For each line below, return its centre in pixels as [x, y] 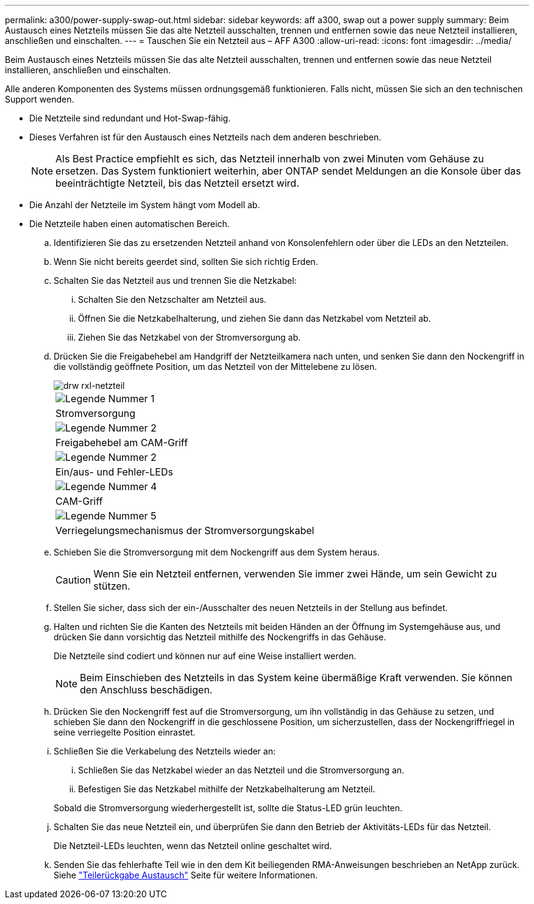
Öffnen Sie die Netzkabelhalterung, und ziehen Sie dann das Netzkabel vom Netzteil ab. [255, 318]
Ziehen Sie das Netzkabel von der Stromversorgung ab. [190, 337]
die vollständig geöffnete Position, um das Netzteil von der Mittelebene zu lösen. [215, 367]
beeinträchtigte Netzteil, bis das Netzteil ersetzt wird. [177, 183]
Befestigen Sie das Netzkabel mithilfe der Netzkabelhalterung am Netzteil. [227, 789]
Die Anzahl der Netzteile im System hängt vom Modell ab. [145, 205]
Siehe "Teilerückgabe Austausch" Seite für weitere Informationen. [186, 875]
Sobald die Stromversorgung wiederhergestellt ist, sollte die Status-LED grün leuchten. [228, 808]
